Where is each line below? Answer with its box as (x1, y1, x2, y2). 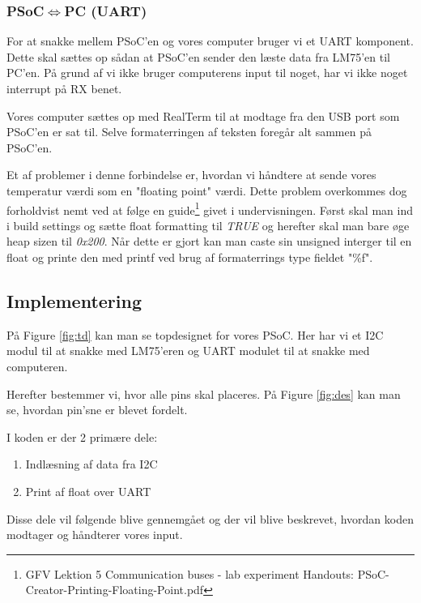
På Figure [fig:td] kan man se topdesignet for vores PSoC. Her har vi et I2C (6, 326, 384, 343)
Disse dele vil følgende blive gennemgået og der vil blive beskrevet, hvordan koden (6, 510, 414, 527)
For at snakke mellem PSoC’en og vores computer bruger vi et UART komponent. (6, 32, 414, 49)
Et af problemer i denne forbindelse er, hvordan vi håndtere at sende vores (6, 166, 376, 183)
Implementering (6, 288, 142, 313)
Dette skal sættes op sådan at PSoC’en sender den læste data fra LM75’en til (6, 48, 390, 65)
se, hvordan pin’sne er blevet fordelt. (6, 401, 188, 418)
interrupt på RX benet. (6, 80, 122, 96)
